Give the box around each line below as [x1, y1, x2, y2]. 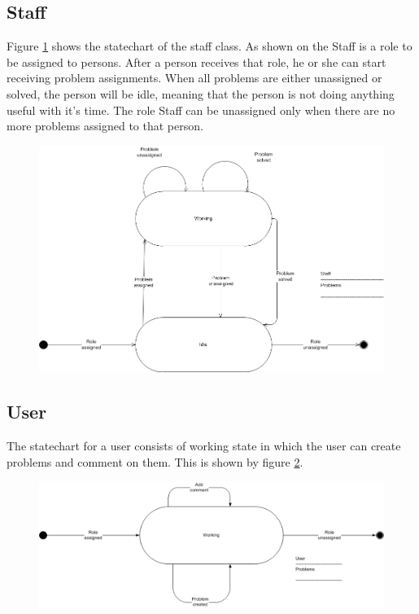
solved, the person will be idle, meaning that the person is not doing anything [7, 85, 395, 102]
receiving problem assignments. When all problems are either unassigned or [7, 69, 382, 86]
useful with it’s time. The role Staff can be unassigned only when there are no [7, 101, 395, 118]
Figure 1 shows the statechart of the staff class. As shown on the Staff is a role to [7, 37, 412, 55]
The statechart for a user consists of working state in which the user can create [7, 436, 401, 454]
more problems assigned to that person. [7, 117, 203, 134]
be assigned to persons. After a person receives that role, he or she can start [7, 53, 386, 70]
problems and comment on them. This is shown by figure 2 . [7, 453, 303, 470]
